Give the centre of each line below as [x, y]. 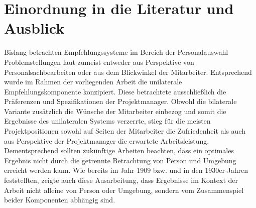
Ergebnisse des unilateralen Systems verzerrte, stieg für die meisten [107, 121]
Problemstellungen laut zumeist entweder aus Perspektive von [99, 62]
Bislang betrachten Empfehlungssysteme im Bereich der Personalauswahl [116, 52]
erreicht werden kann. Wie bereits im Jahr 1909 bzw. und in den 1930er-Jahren [126, 170]
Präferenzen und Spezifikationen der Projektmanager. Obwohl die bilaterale [120, 101]
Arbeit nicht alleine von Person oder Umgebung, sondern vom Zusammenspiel [124, 190]
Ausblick [34, 28]
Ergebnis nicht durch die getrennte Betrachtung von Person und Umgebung [120, 160]
